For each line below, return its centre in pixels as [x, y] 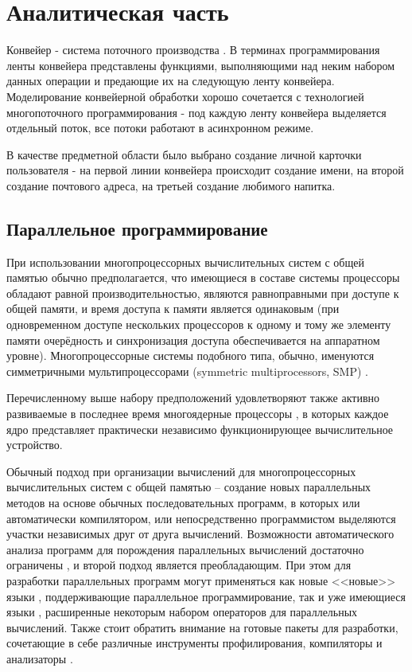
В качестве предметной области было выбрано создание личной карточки [184, 154]
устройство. [35, 445]
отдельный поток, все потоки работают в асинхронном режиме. [160, 128]
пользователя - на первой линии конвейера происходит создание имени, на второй [205, 170]
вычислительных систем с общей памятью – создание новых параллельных [189, 487]
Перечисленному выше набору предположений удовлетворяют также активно [193, 398]
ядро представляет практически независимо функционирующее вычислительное [200, 429]
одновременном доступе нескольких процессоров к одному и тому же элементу [199, 324]
